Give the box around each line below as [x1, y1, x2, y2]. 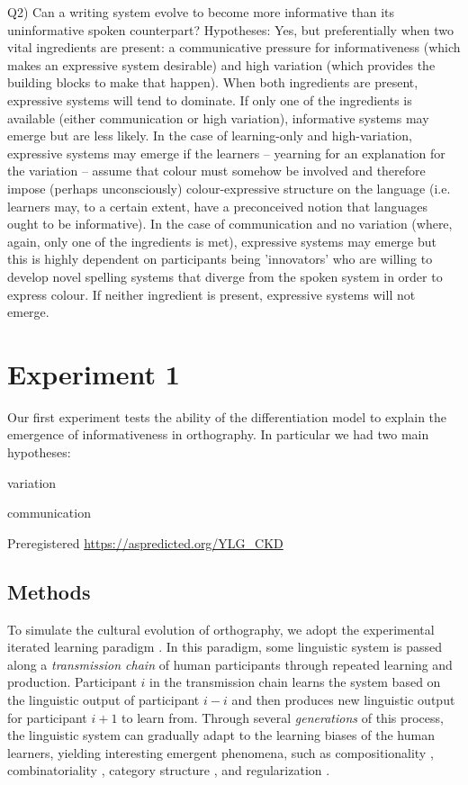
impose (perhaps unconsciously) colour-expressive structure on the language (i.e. [7, 178, 451, 197]
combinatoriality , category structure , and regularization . [7, 761, 330, 780]
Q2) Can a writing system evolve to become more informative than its [7, 3, 395, 21]
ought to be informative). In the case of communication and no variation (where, [7, 214, 453, 233]
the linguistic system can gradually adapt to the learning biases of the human [7, 726, 435, 744]
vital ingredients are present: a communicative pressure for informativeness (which [7, 38, 461, 57]
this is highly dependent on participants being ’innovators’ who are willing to [7, 249, 433, 268]
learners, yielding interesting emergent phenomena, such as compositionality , [7, 743, 434, 762]
